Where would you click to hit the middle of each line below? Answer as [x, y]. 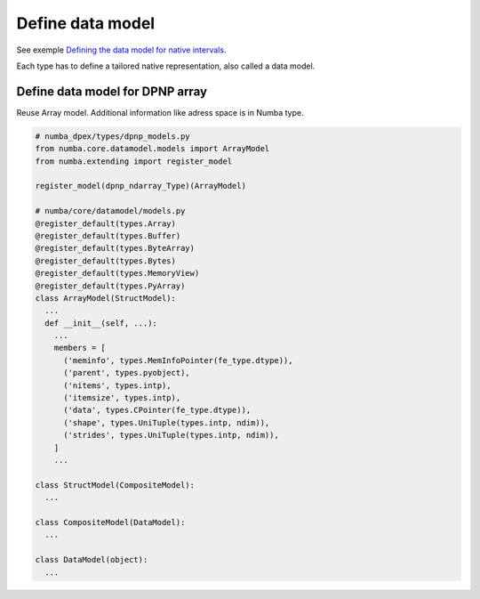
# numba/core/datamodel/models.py [110, 211]
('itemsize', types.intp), [122, 398]
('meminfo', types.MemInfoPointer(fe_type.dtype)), [178, 360]
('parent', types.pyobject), [127, 373]
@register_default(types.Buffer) [108, 235]
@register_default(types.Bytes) [106, 261]
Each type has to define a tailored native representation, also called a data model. [166, 66]
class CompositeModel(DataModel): [110, 522]
